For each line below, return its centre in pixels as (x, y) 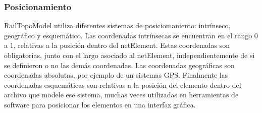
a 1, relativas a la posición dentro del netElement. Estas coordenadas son (117, 45)
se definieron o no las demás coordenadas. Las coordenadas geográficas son (119, 65)
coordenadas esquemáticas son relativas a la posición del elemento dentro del (123, 84)
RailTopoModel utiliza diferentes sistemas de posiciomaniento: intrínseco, (117, 25)
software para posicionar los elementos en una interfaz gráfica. (100, 104)
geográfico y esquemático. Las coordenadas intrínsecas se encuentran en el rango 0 (131, 35)
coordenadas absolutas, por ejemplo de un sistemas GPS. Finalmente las (116, 75)
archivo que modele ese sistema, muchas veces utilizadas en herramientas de (121, 95)
